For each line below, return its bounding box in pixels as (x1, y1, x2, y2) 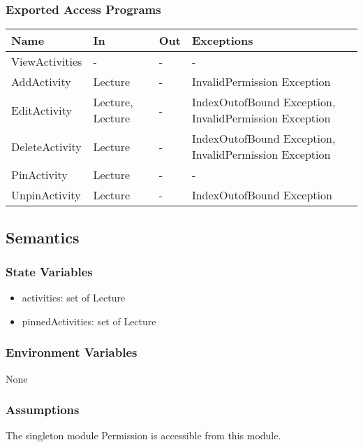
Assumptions (6, 401, 80, 418)
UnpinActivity (11, 187, 81, 204)
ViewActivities (11, 53, 82, 70)
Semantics (6, 226, 80, 248)
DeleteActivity (11, 138, 82, 155)
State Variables (6, 262, 93, 280)
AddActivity (11, 73, 71, 90)
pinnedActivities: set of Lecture (22, 313, 156, 328)
